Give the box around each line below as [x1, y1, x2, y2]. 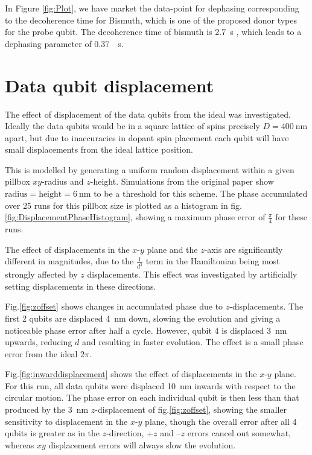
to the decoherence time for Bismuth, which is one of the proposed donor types [5, 13, 298, 26]
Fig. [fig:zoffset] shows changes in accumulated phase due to [5, 300, 223, 313]
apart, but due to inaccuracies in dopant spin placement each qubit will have [5, 131, 289, 144]
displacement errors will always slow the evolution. [48, 438, 236, 451]
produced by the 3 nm [5, 403, 89, 416]
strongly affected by [5, 268, 78, 281]
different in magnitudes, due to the [5, 255, 134, 267]
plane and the [147, 243, 198, 255]
